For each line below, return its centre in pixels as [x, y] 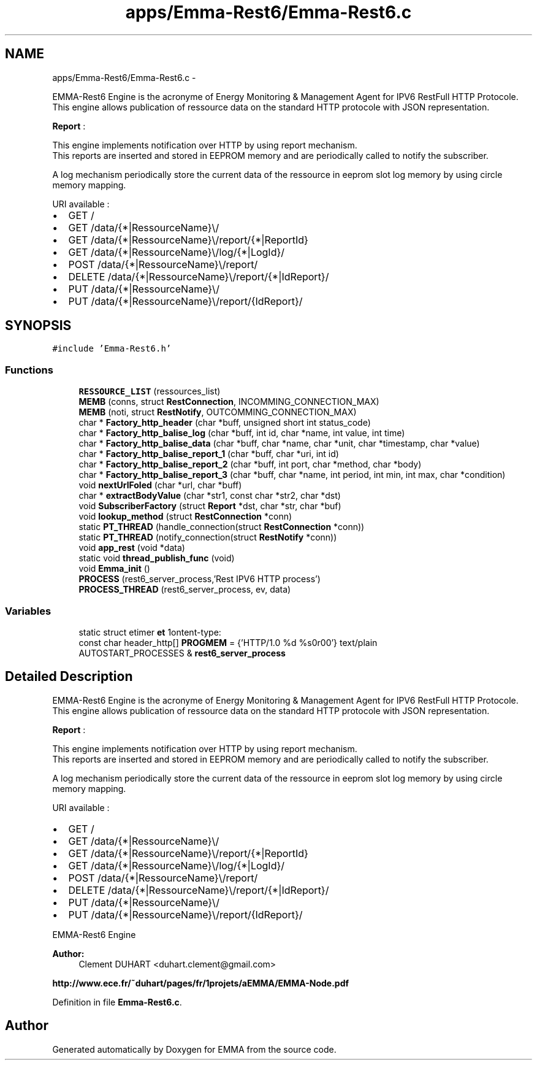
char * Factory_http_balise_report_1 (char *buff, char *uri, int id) [209, 454]
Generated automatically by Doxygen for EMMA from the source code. [194, 1049]
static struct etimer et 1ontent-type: [150, 632]
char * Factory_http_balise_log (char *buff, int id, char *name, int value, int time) [242, 433]
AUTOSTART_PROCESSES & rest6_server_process [182, 653]
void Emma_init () [114, 569]
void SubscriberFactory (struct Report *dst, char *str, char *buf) [210, 506]
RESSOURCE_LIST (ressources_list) [150, 391]
